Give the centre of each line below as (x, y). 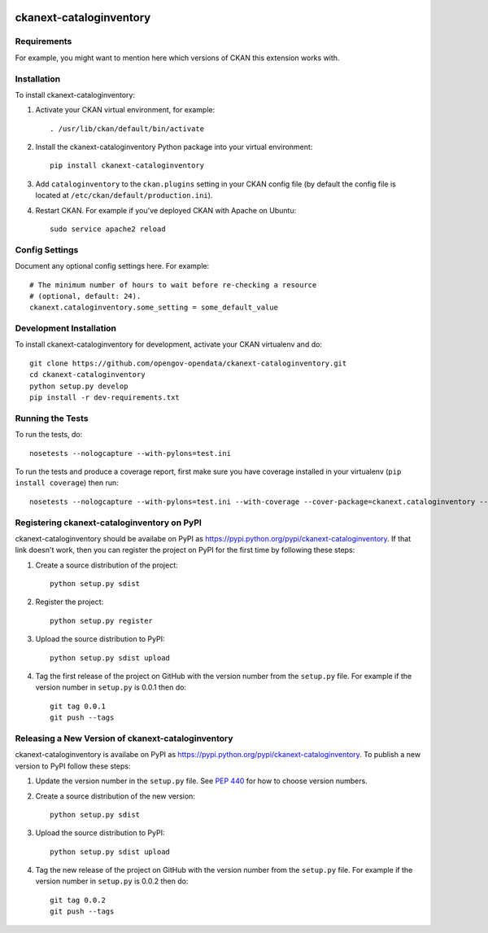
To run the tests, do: (49, 435)
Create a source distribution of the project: (107, 565)
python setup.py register (102, 620)
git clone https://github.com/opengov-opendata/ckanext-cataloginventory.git (188, 363)
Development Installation (66, 328)
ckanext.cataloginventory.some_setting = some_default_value (154, 308)
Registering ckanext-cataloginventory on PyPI (109, 523)
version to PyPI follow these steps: (73, 766)
